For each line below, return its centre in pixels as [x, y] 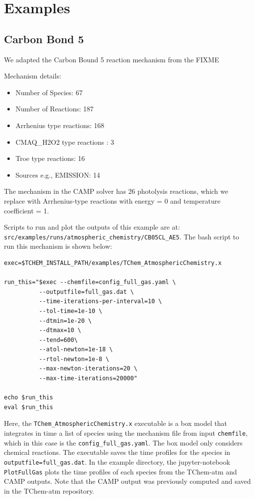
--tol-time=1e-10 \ [71, 311]
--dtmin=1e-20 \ [65, 321]
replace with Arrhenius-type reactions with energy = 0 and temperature [112, 200]
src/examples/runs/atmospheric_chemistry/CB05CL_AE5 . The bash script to [122, 236]
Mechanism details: [33, 76]
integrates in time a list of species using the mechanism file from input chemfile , [126, 433]
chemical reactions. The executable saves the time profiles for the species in [117, 452]
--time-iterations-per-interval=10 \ [101, 302]
